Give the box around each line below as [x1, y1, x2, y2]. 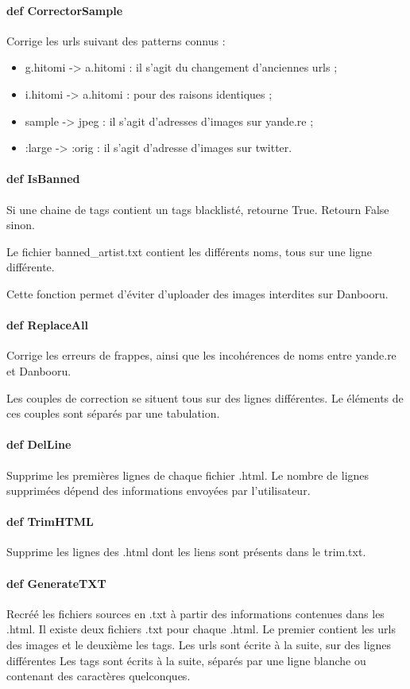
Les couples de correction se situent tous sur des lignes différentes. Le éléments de [6, 389, 404, 406]
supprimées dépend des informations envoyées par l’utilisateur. [6, 482, 311, 499]
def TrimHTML [6, 513, 94, 530]
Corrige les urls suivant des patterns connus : [6, 32, 226, 49]
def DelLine [6, 436, 72, 453]
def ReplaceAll [6, 317, 88, 333]
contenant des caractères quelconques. [6, 668, 191, 684]
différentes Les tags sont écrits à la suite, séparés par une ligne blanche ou [6, 652, 366, 668]
